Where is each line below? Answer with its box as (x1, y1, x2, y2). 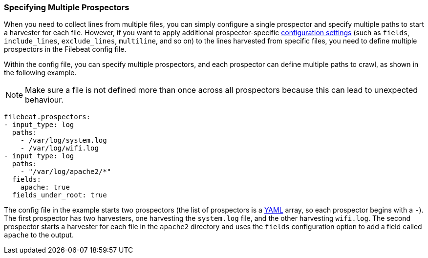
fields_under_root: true (12, 191, 107, 199)
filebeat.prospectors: (4, 113, 91, 121)
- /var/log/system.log (20, 136, 107, 145)
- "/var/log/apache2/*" (20, 168, 111, 176)
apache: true (20, 183, 70, 192)
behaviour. (25, 95, 64, 105)
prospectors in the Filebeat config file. (4, 45, 127, 54)
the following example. (4, 68, 77, 77)
